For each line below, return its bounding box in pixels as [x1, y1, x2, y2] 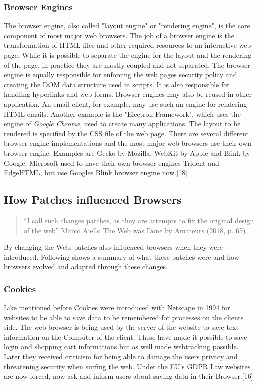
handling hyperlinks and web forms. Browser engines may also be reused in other [4, 89, 252, 99]
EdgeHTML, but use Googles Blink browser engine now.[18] [4, 167, 187, 178]
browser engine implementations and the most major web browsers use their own [4, 138, 251, 148]
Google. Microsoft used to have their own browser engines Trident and [4, 157, 219, 168]
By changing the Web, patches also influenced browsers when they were [4, 242, 223, 252]
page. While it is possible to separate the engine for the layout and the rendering [4, 50, 252, 60]
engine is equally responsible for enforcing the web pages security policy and [4, 69, 237, 80]
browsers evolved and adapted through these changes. [4, 261, 168, 272]
